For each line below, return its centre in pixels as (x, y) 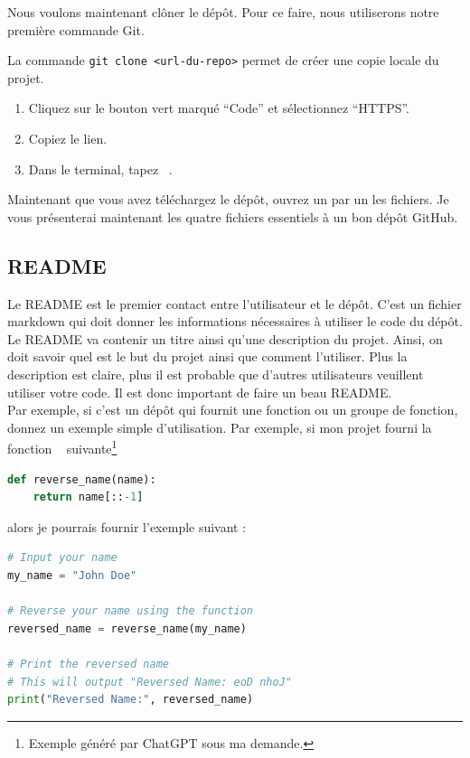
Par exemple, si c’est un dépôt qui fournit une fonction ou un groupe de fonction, (233, 410)
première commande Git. (76, 29)
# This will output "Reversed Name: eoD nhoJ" (150, 682)
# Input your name (62, 558)
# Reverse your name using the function (131, 611)
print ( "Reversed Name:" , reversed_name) (131, 700)
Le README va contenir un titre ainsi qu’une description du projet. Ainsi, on (225, 338)
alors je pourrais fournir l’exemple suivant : (127, 526)
